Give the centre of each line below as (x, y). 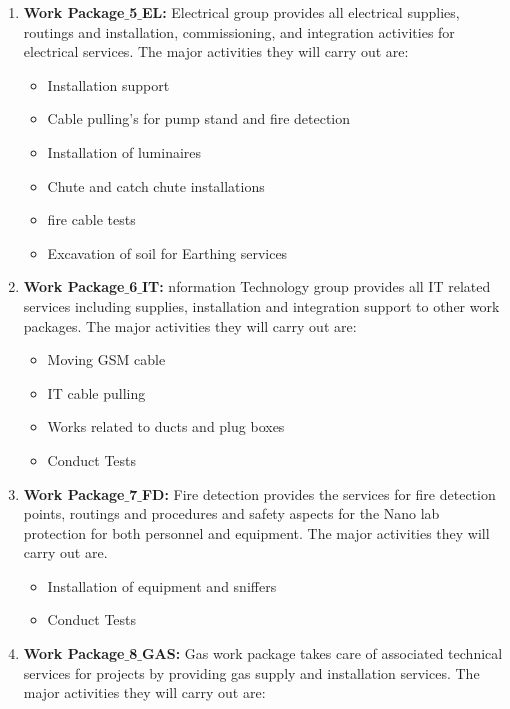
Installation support (108, 84)
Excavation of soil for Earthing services (167, 252)
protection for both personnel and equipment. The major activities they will (256, 532)
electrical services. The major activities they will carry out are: (216, 51)
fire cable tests (91, 219)
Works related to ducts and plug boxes (166, 426)
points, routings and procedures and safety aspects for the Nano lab (231, 513)
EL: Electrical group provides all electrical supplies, (300, 12)
